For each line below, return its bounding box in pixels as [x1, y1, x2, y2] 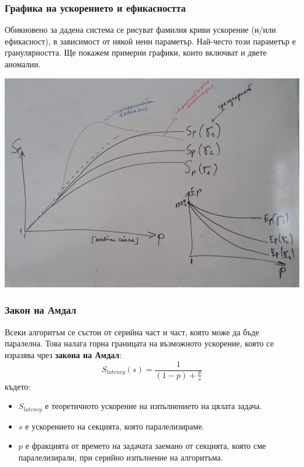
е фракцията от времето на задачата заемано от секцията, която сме [25, 439, 266, 452]
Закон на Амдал [5, 303, 77, 317]
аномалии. [5, 58, 41, 70]
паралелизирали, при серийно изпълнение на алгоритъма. [18, 451, 223, 463]
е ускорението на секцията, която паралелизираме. [25, 420, 205, 432]
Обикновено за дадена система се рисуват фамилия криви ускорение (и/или [5, 23, 276, 36]
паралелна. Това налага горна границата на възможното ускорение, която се [5, 337, 274, 349]
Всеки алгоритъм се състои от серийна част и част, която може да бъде [5, 325, 260, 338]
